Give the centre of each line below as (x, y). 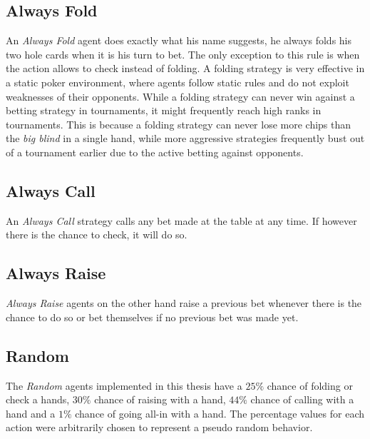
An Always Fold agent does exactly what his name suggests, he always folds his (179, 40)
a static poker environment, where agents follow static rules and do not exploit (178, 82)
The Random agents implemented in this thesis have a (124, 385)
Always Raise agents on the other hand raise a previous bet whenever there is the (184, 303)
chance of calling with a (302, 399)
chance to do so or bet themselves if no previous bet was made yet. (152, 317)
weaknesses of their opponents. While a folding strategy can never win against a (180, 96)
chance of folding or (310, 385)
